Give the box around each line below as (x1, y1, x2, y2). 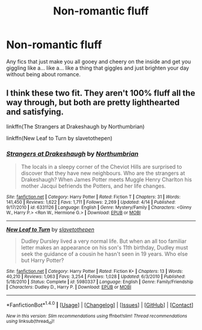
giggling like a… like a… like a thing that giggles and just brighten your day (6, 64, 189, 72)
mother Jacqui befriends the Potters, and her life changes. (20, 182, 167, 190)
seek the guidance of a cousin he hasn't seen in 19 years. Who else (20, 251, 188, 258)
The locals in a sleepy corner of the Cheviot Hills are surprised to (20, 163, 182, 171)
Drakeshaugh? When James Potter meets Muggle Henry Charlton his (20, 176, 192, 183)
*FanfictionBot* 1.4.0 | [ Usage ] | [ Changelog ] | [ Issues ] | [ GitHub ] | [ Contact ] (6, 301, 194, 308)
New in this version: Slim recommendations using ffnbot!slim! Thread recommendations (6, 313, 188, 319)
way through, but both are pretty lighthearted (6, 97, 180, 108)
